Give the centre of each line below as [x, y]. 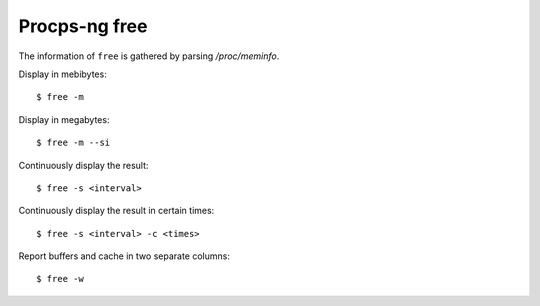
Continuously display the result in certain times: [116, 211]
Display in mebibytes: [62, 74]
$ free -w [60, 279]
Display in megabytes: [64, 119]
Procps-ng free [83, 26]
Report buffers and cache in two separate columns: [124, 256]
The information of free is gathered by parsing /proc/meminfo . [149, 56]
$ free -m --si [73, 143]
